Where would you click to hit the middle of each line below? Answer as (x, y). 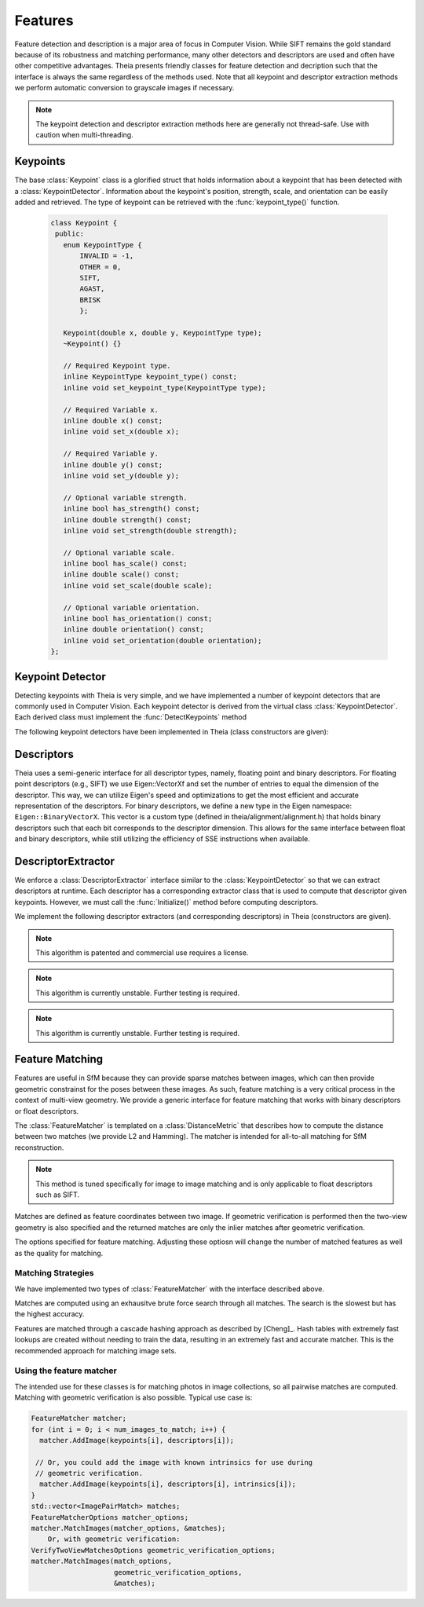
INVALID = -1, (107, 256)
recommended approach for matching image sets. (95, 1350)
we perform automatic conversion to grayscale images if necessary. (124, 88)
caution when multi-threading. (84, 135)
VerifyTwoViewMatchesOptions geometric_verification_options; (153, 1550)
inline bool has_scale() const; (125, 564)
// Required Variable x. (111, 410)
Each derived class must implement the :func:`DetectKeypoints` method (131, 717)
